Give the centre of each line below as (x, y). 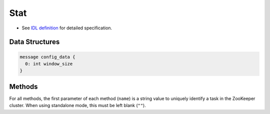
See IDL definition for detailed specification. (67, 28)
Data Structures (34, 42)
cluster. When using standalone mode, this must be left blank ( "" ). (77, 106)
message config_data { (47, 57)
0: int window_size (49, 64)
